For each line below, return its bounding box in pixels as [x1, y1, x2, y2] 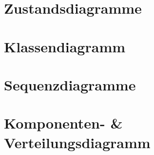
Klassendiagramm [4, 36, 126, 56]
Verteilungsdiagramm [4, 132, 151, 152]
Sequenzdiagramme [4, 74, 136, 94]
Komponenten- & [4, 113, 123, 133]
